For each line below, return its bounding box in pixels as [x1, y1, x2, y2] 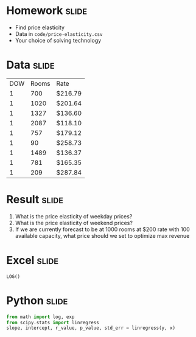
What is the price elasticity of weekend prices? [15, 219, 133, 226]
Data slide [6, 58, 55, 72]
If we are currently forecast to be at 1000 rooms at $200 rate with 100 [15, 226, 190, 233]
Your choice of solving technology [15, 36, 102, 44]
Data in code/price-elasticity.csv [15, 30, 103, 37]
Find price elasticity [15, 24, 65, 31]
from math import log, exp [6, 314, 75, 320]
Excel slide [6, 254, 59, 267]
